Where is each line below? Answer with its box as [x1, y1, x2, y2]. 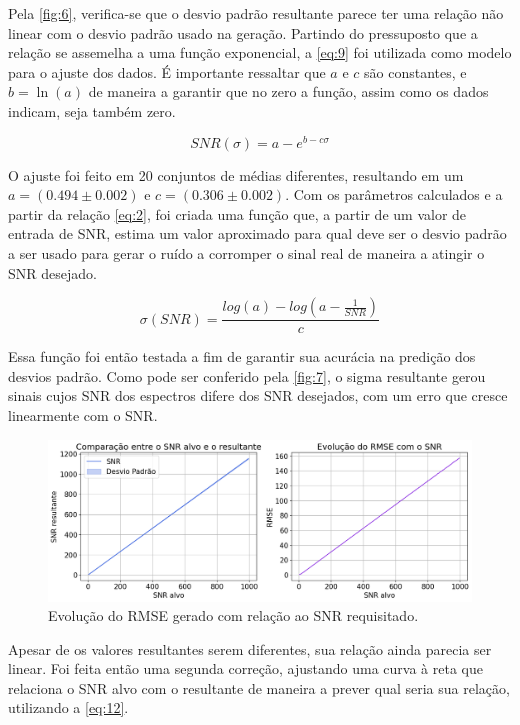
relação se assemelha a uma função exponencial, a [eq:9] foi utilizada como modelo [8, 42, 512, 63]
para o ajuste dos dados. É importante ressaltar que [8, 61, 326, 82]
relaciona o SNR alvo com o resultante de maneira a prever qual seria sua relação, [8, 677, 510, 698]
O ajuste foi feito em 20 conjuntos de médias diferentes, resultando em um [8, 164, 464, 185]
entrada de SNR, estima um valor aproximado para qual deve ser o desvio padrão [8, 223, 507, 244]
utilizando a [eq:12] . [8, 697, 129, 718]
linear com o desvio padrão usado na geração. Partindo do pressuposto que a [8, 22, 478, 43]
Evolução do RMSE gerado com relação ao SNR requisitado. [48, 605, 419, 626]
